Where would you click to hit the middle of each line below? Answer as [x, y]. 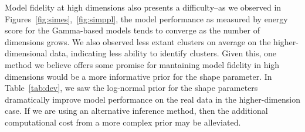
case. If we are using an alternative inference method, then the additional [136, 111]
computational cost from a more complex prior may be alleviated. [123, 122]
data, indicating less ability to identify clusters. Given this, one [163, 53]
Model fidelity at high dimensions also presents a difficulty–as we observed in [143, 7]
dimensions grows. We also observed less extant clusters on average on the [138, 41]
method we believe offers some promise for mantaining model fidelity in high [142, 64]
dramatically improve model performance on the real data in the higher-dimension [152, 99]
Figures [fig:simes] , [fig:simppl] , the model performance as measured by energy [146, 18]
